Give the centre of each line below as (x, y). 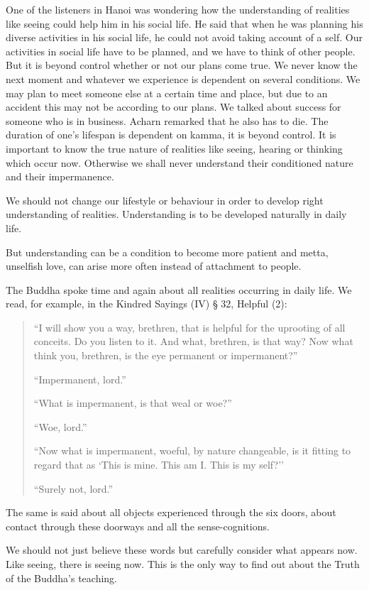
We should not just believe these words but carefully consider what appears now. (182, 550)
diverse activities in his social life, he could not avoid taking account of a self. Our (184, 37)
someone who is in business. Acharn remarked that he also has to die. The (167, 120)
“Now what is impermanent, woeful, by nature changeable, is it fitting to (192, 450)
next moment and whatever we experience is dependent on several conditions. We (183, 78)
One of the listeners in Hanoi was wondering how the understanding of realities (178, 9)
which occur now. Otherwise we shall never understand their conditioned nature (180, 162)
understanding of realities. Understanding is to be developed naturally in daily (176, 214)
